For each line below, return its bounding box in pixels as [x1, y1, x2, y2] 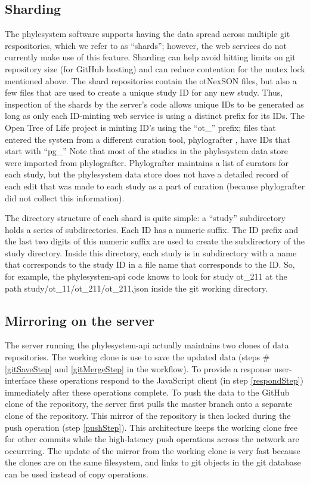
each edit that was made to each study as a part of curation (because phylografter [5, 179, 305, 192]
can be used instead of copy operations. [5, 468, 148, 480]
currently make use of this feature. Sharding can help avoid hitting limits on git [5, 51, 296, 63]
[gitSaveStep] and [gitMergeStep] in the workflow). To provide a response [5, 362, 272, 375]
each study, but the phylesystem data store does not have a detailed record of [5, 168, 289, 180]
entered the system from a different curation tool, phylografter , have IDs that [5, 133, 290, 145]
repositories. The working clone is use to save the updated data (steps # [5, 351, 270, 363]
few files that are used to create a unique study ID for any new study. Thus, [5, 86, 283, 99]
